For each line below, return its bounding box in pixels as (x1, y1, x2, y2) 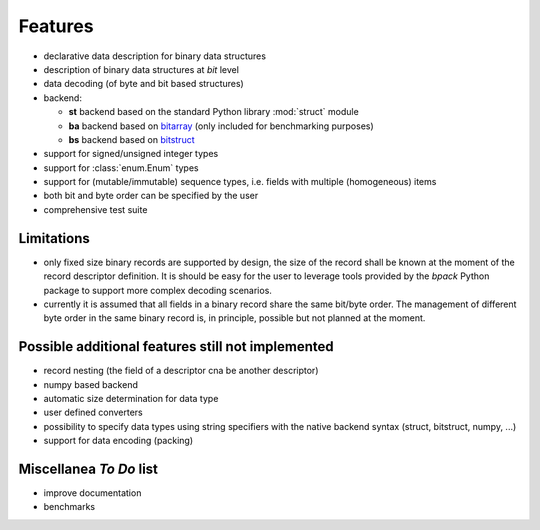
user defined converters (43, 406, 144, 419)
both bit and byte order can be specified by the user (43, 190, 259, 202)
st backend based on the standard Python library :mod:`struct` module (68, 106, 359, 118)
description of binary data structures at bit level (43, 63, 240, 75)
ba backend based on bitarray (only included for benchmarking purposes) (68, 120, 374, 132)
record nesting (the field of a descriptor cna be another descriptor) (43, 365, 319, 377)
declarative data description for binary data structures (43, 50, 267, 62)
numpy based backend (43, 378, 139, 390)
